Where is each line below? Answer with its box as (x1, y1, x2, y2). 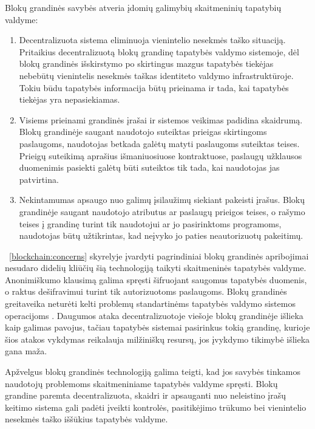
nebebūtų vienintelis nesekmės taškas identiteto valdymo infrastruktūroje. (19, 69, 294, 81)
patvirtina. (19, 173, 59, 185)
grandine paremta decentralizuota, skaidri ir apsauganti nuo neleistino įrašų (5, 389, 286, 402)
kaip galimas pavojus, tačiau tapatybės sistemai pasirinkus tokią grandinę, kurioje (5, 321, 310, 334)
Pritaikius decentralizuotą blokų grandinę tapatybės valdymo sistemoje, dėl (19, 45, 299, 58)
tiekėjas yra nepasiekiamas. (19, 93, 120, 106)
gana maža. (5, 345, 47, 357)
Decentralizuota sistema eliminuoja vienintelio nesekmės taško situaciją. (19, 33, 286, 46)
